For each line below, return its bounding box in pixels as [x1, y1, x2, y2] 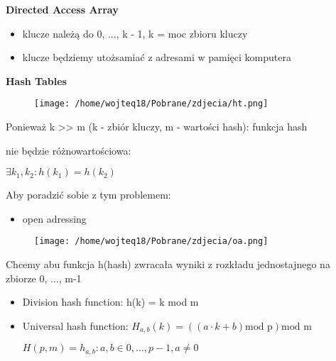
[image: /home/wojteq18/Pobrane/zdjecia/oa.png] [34, 236, 269, 247]
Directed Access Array [6, 2, 119, 16]
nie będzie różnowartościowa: [6, 143, 131, 157]
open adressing [22, 211, 87, 226]
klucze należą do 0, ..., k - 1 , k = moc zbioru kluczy [22, 26, 248, 40]
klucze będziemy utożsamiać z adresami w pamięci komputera [22, 50, 291, 65]
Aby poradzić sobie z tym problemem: [6, 187, 171, 202]
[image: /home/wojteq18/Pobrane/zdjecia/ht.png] [34, 99, 269, 109]
